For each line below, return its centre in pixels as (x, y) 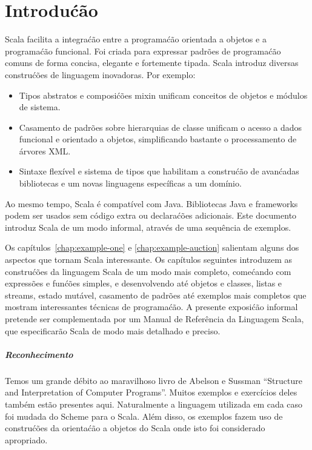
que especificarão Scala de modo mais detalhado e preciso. (113, 330)
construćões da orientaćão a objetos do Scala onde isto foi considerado (135, 428)
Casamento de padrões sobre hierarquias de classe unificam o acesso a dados (161, 127)
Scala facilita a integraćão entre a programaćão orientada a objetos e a (136, 39)
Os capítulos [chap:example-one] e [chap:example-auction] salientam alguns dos (152, 247)
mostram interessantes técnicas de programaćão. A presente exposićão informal (151, 307)
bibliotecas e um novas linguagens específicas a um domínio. (130, 183)
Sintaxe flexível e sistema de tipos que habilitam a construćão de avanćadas (159, 171)
